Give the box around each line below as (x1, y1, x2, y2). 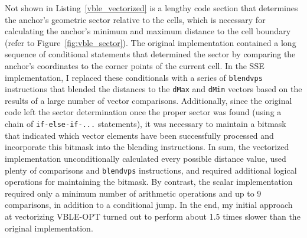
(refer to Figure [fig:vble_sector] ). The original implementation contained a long (5, 36, 296, 48)
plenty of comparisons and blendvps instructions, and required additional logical (5, 164, 297, 176)
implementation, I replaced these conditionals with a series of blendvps (5, 71, 263, 83)
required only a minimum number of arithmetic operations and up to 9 (5, 187, 262, 199)
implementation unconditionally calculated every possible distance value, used (5, 152, 286, 164)
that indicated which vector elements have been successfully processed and (5, 129, 274, 141)
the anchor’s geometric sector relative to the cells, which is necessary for (5, 13, 266, 25)
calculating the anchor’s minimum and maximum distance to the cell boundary (5, 25, 291, 37)
